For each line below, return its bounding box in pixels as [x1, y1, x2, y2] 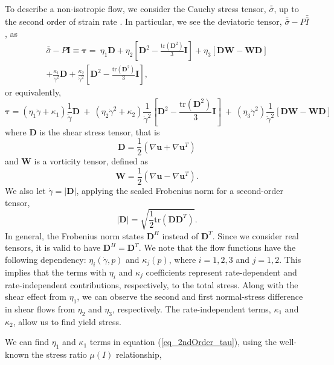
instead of [162, 229, 199, 242]
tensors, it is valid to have [5, 241, 101, 254]
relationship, [116, 348, 162, 361]
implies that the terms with [5, 265, 107, 278]
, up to [274, 2, 299, 15]
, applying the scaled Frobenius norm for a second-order [76, 184, 283, 197]
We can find [5, 335, 50, 348]
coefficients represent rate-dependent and [146, 265, 297, 278]
